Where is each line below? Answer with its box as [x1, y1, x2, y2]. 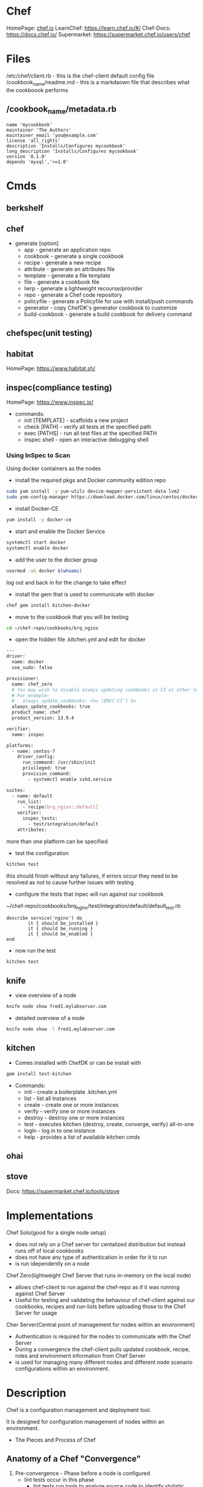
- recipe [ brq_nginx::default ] [22, 804, 98, 810]
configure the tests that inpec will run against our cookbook [14, 890, 164, 898]
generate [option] [14, 240, 59, 247]
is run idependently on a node [14, 1260, 90, 1267]
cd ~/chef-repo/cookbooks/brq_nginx [6, 625, 98, 631]
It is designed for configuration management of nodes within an [6, 1418, 165, 1425]
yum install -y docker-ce [6, 517, 71, 523]
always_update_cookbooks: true [11, 703, 91, 710]
